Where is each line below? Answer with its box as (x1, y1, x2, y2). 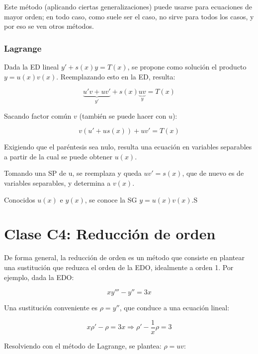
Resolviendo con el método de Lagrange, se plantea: (4, 340, 162, 351)
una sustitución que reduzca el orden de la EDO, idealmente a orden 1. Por (4, 262, 234, 272)
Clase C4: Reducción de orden (4, 223, 216, 244)
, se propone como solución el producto (127, 62, 247, 71)
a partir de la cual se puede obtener (4, 151, 112, 161)
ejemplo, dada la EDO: (4, 272, 74, 282)
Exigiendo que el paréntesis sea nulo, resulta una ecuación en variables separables (4, 142, 252, 152)
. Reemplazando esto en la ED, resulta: (56, 71, 175, 81)
